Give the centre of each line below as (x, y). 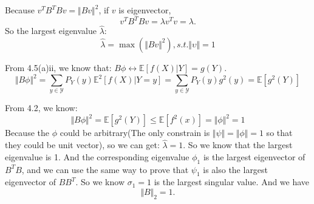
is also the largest (236, 169)
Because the (27, 133)
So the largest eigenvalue (51, 31)
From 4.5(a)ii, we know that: (58, 67)
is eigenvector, (145, 10)
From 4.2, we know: (41, 108)
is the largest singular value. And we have (232, 182)
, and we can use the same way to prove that (105, 169)
